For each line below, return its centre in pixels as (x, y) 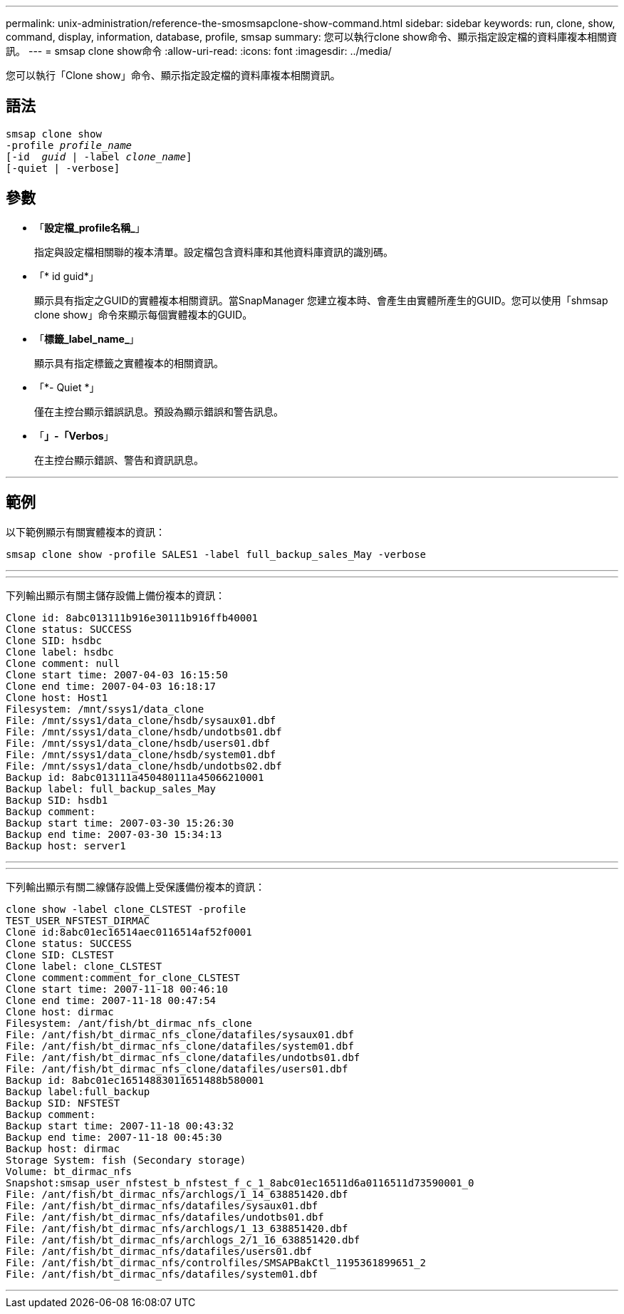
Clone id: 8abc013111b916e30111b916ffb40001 (132, 617)
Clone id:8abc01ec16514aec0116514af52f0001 (129, 932)
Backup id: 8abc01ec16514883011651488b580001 (135, 1080)
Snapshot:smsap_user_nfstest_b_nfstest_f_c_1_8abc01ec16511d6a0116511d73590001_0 (240, 1183)
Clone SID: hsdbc (54, 640)
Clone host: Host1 (57, 697)
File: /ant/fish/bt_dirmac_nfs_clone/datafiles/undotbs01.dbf (183, 1057)
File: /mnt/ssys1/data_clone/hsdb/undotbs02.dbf (144, 766)
